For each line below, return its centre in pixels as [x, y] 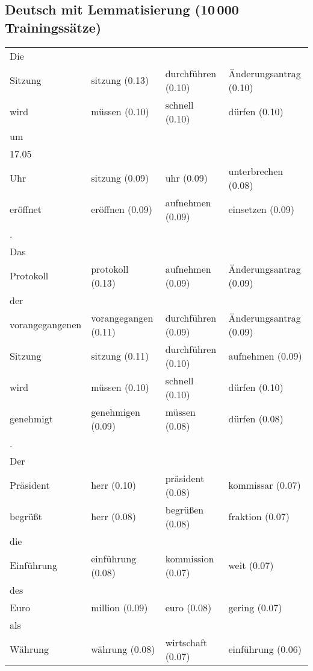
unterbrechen [256, 171]
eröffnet [26, 209]
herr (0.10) [113, 485]
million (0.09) [119, 607]
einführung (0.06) [265, 649]
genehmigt [32, 419]
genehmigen [116, 412]
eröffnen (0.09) [122, 209]
